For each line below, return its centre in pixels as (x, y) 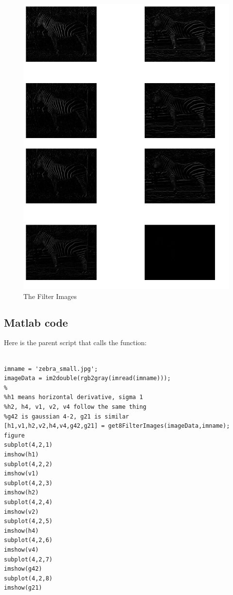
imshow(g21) (23, 588)
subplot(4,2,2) (28, 464)
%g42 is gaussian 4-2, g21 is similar (67, 416)
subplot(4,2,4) (28, 502)
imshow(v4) (21, 550)
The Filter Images (50, 296)
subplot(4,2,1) (28, 445)
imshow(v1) (21, 474)
